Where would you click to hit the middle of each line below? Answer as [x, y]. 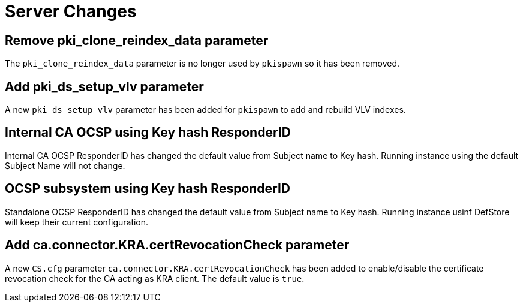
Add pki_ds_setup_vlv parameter [104, 86]
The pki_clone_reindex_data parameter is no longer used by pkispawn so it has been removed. [202, 64]
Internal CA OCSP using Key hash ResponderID [148, 133]
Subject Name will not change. [65, 165]
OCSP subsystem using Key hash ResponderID [148, 189]
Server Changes [71, 11]
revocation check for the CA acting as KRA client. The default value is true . [155, 278]
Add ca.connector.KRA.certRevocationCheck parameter [177, 245]
